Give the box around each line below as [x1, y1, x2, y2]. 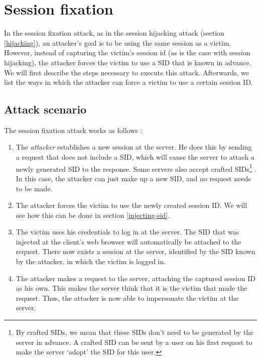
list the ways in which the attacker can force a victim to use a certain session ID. [4, 77, 253, 87]
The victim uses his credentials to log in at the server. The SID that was [16, 226, 239, 237]
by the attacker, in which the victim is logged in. [16, 256, 166, 267]
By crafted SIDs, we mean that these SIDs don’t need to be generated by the [16, 327, 253, 337]
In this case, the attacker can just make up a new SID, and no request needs [16, 173, 251, 183]
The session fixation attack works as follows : [4, 125, 143, 135]
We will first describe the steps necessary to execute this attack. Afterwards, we [4, 67, 249, 77]
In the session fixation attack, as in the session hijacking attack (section [4, 28, 224, 38]
